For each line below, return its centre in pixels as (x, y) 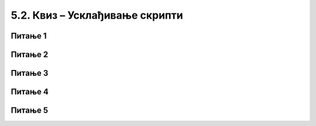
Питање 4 (30, 92)
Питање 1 (29, 36)
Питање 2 (30, 55)
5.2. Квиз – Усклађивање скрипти (97, 15)
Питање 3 (30, 73)
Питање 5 (30, 111)
